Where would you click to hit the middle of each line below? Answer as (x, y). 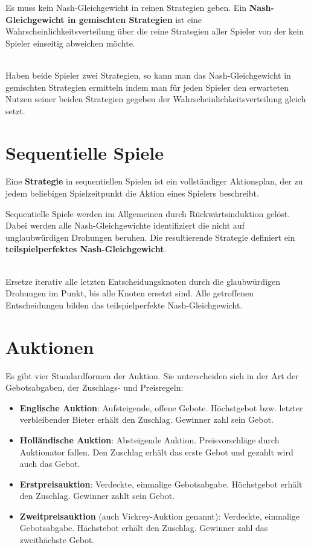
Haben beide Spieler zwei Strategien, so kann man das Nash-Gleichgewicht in (148, 75)
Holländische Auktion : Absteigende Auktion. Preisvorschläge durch (149, 439)
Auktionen (50, 346)
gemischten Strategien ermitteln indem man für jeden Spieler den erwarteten (147, 87)
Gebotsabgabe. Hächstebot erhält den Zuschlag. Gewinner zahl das (144, 528)
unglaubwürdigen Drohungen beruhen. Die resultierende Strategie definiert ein (150, 237)
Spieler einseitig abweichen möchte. (70, 43)
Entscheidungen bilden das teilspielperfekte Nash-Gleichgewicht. (124, 305)
